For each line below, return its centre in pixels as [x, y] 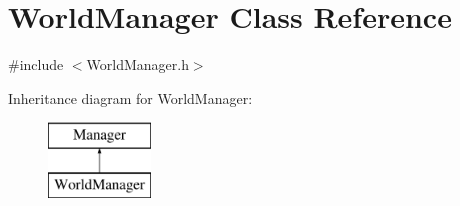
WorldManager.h [137, 64]
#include [36, 64]
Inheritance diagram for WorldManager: [130, 97]
